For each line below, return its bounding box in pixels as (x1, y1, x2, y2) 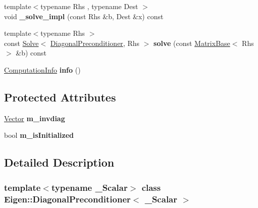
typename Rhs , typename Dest (40, 1, 138, 11)
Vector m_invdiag (4, 113, 65, 123)
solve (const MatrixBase (153, 37, 230, 48)
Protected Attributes (4, 89, 116, 105)
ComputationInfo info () (4, 64, 81, 75)
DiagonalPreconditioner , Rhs (50, 37, 140, 48)
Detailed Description (4, 154, 115, 170)
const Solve (4, 37, 39, 48)
